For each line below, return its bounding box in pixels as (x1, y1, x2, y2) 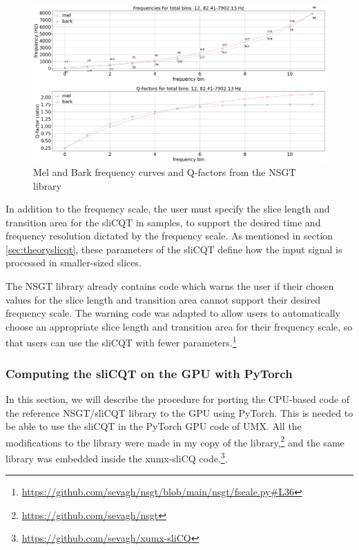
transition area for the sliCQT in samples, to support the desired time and (6, 215, 321, 229)
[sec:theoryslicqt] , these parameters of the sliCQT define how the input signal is (6, 242, 342, 256)
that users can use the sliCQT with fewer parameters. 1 (6, 333, 237, 350)
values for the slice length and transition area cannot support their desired (6, 292, 321, 306)
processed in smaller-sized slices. (6, 255, 142, 270)
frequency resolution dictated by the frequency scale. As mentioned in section (6, 228, 333, 243)
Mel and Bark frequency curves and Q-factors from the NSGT (33, 164, 296, 179)
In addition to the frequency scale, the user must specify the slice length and (6, 202, 330, 216)
